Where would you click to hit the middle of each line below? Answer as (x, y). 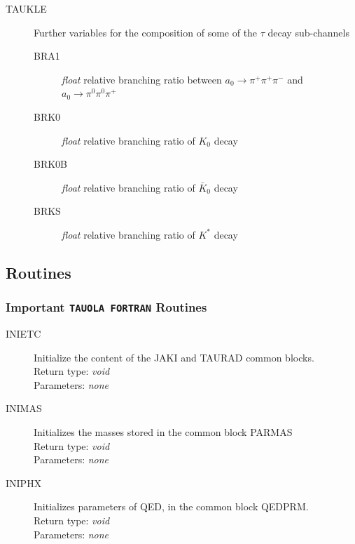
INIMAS (24, 408)
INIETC (23, 334)
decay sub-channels (308, 32)
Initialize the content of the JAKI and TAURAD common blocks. (174, 357)
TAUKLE (26, 8)
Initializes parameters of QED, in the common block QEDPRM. (171, 506)
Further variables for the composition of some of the (146, 32)
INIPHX (24, 483)
